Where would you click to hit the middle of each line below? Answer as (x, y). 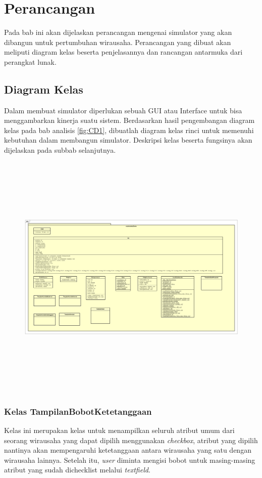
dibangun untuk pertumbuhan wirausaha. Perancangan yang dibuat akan (118, 42)
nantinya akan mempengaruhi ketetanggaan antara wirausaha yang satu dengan (128, 450)
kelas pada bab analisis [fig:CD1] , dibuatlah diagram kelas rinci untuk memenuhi (129, 130)
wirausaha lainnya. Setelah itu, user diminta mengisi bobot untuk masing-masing (130, 460)
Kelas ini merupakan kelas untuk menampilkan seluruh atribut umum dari (119, 430)
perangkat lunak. (30, 61)
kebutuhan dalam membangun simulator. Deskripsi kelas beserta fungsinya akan (128, 140)
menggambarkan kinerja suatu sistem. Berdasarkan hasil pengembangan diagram (129, 120)
